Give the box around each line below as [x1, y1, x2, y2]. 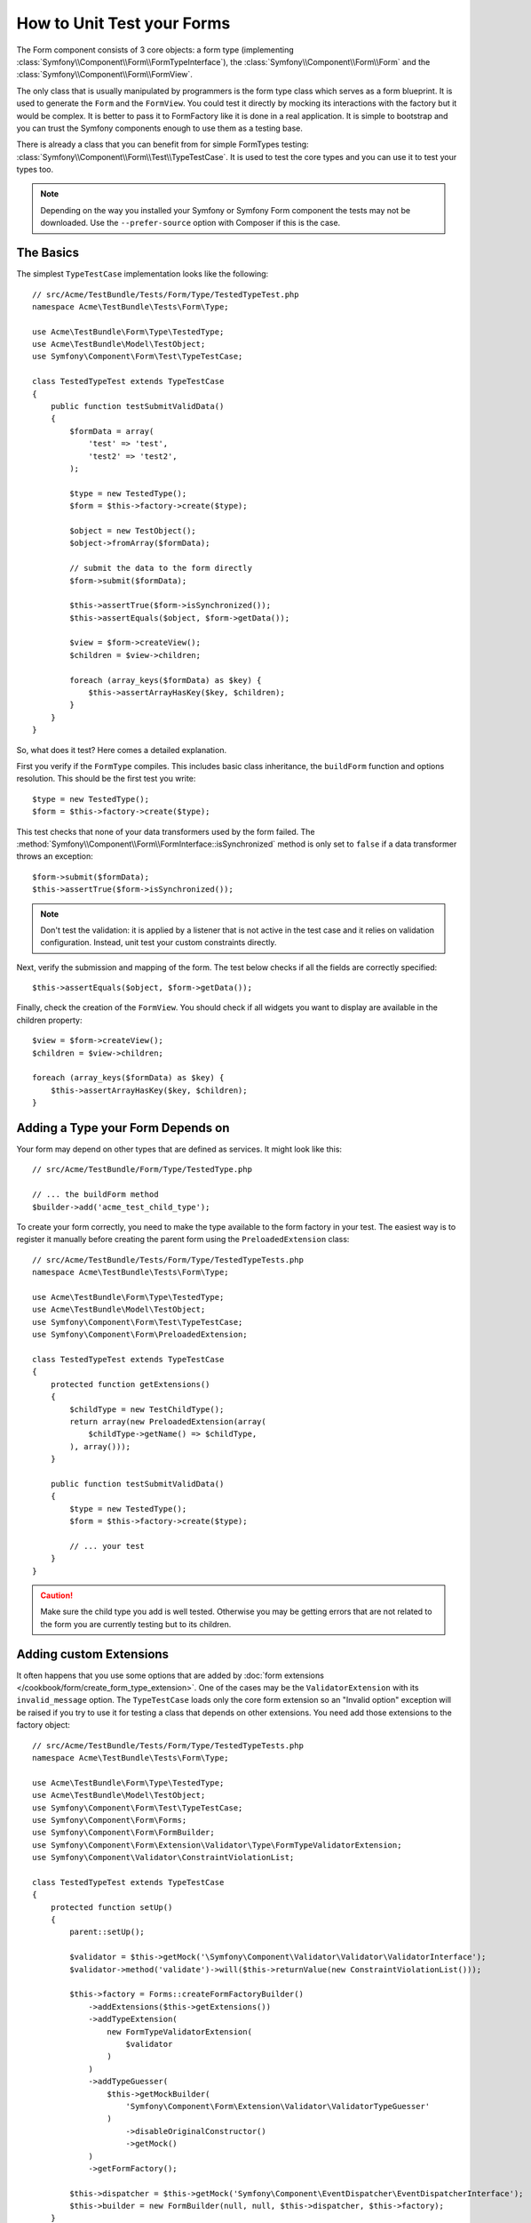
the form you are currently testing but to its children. [40, 1618, 232, 1629]
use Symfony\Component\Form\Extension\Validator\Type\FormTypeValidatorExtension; [32, 1840, 402, 1850]
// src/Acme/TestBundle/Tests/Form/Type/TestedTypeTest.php [32, 289, 299, 300]
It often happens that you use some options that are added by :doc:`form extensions [16, 1670, 324, 1681]
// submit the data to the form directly [69, 563, 253, 574]
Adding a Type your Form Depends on [16, 1120, 230, 1136]
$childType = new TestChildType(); [69, 1404, 225, 1414]
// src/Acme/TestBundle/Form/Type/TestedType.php [32, 1165, 253, 1175]
